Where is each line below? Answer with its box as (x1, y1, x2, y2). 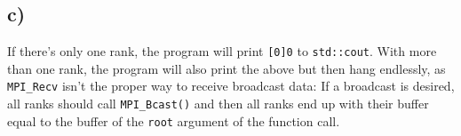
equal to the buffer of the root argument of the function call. (7, 111, 340, 130)
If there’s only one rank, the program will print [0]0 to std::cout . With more (7, 42, 437, 60)
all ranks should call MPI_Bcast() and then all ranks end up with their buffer (7, 94, 429, 113)
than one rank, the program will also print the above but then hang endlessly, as (7, 59, 446, 77)
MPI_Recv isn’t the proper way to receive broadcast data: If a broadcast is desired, (7, 76, 455, 95)
